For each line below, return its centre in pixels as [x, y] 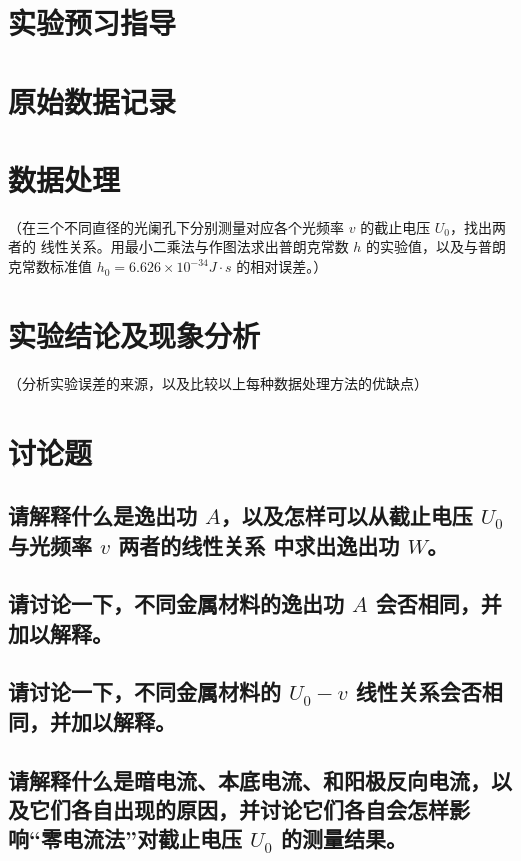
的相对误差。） [282, 266]
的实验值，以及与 [422, 246]
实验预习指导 [92, 22]
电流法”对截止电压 [151, 838]
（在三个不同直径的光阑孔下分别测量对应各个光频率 [176, 226]
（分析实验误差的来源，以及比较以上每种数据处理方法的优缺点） [218, 382]
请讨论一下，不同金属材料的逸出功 [176, 603]
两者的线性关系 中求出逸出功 [259, 544]
